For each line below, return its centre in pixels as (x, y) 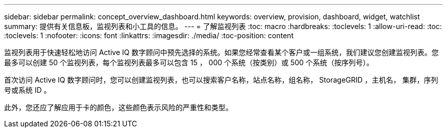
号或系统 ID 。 (28, 90)
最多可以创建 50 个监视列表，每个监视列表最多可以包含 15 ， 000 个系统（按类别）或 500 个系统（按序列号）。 (189, 62)
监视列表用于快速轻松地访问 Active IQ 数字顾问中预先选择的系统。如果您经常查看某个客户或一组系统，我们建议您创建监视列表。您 (221, 52)
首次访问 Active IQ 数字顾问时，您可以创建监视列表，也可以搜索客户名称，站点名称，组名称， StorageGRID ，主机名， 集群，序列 (221, 80)
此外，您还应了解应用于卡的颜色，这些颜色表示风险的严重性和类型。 (118, 107)
